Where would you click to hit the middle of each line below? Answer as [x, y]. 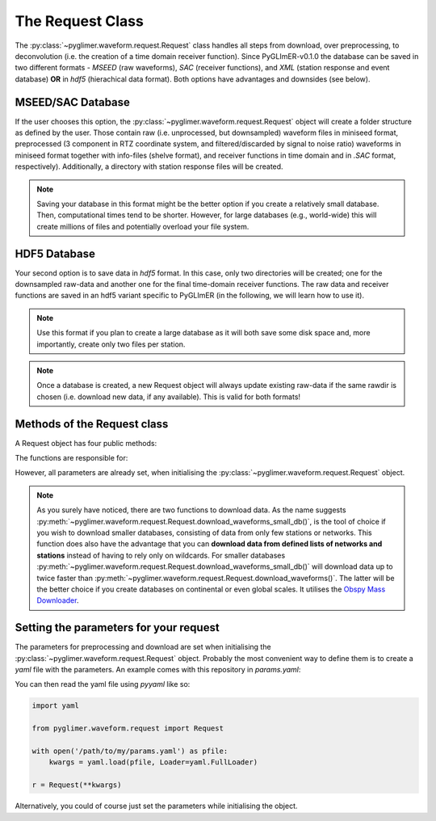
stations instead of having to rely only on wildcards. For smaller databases [161, 555]
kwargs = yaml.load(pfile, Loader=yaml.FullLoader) [153, 762]
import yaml [56, 706]
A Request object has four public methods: [86, 443]
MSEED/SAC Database [73, 102]
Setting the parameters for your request [117, 627]
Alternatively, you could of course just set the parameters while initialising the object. [156, 806]
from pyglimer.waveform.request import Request [128, 728]
